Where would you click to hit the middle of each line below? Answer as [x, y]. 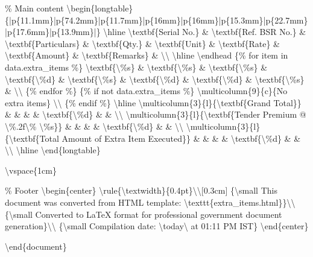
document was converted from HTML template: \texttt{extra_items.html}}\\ [150, 202]
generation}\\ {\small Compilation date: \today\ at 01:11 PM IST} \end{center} [157, 226]
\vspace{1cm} [31, 170]
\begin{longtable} [100, 8]
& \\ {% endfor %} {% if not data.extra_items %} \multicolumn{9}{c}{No [146, 91]
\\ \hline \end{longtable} [53, 150]
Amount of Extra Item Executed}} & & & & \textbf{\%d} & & [181, 138]
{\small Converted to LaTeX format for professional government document [144, 214]
